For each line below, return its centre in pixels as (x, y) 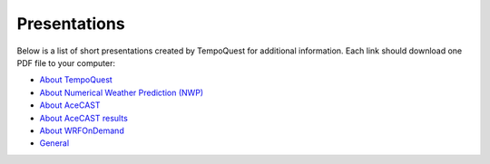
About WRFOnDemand (82, 130)
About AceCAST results (84, 118)
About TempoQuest (76, 80)
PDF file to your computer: (66, 63)
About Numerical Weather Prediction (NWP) (122, 92)
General (54, 143)
